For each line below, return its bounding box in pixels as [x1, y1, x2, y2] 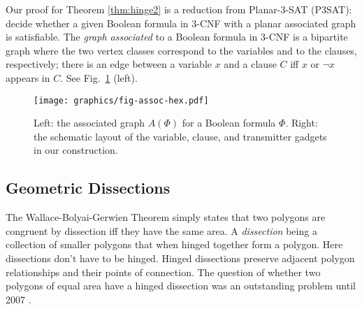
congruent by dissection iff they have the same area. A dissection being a [6, 223, 317, 238]
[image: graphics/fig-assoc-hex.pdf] [34, 95, 209, 106]
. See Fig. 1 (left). [60, 70, 138, 85]
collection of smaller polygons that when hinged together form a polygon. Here [6, 237, 343, 252]
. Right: [285, 115, 318, 130]
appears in [6, 70, 50, 85]
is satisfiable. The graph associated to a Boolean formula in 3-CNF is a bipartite [6, 29, 348, 44]
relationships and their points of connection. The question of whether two [6, 264, 321, 279]
